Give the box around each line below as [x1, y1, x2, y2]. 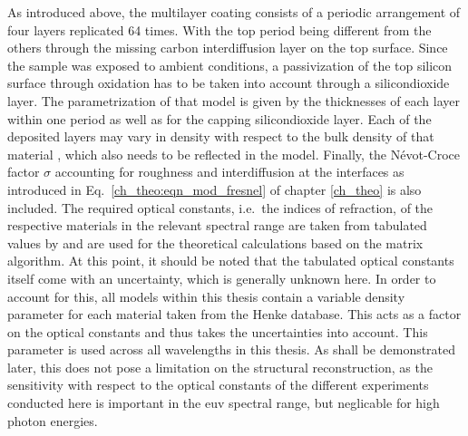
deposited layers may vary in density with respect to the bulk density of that [7, 127, 434, 146]
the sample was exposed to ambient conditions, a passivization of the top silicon [7, 55, 453, 74]
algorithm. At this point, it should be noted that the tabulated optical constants [7, 251, 454, 270]
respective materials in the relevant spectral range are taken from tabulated [7, 216, 427, 235]
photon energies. [7, 411, 98, 430]
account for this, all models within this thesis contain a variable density [7, 286, 405, 305]
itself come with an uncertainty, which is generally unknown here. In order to [7, 268, 436, 287]
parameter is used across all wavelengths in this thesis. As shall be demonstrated [7, 340, 456, 359]
